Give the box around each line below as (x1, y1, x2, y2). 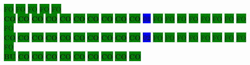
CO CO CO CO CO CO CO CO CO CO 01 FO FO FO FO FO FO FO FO (4, 13, 246, 23)
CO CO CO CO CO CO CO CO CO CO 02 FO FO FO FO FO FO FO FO (4, 32, 246, 42)
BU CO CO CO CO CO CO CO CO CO (4, 51, 141, 61)
